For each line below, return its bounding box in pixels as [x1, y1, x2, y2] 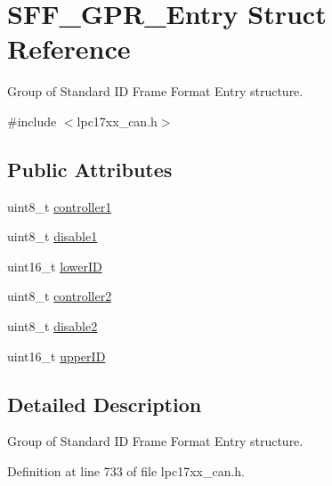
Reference [7, 30, 131, 67]
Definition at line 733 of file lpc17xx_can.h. [7, 462, 246, 481]
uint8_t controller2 [7, 287, 112, 305]
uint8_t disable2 [7, 317, 98, 336]
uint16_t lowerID [7, 256, 102, 275]
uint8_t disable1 [7, 227, 98, 246]
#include [7, 111, 57, 130]
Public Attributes [7, 155, 173, 182]
